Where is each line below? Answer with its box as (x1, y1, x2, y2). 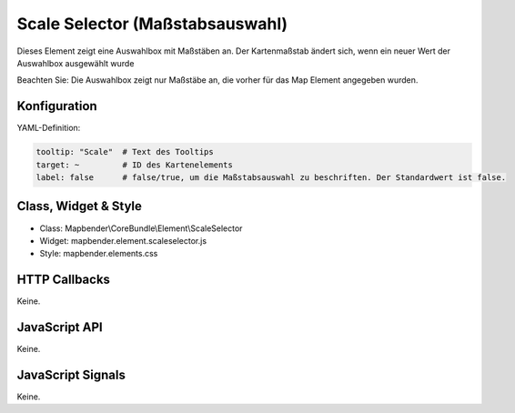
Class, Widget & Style (16, 198, 143, 214)
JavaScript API (16, 319, 104, 335)
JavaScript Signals (16, 367, 126, 382)
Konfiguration (16, 98, 97, 114)
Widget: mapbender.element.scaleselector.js (39, 235, 207, 246)
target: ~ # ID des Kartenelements (35, 159, 234, 170)
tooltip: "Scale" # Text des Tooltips (35, 146, 214, 157)
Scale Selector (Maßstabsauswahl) (16, 14, 288, 34)
